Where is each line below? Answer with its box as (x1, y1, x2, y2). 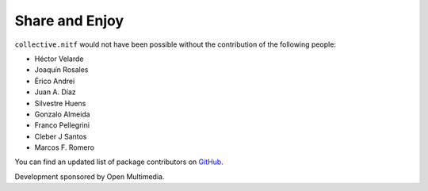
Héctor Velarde (34, 54, 84, 63)
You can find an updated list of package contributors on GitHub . (14, 157, 224, 166)
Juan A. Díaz (34, 87, 77, 97)
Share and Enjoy (14, 12, 124, 29)
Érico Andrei (34, 76, 75, 86)
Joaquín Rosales (34, 65, 89, 74)
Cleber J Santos (34, 132, 87, 141)
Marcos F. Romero (34, 143, 95, 152)
